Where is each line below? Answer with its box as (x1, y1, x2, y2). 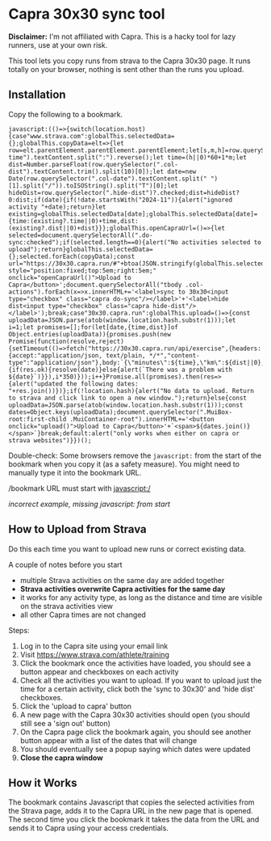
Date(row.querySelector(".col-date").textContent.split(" (8, 175, 207, 183)
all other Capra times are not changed (19, 610, 147, 619)
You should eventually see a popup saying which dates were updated (19, 744, 251, 754)
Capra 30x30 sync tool (8, 5, 165, 23)
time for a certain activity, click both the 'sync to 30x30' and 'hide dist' (19, 684, 256, 694)
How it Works (8, 775, 77, 789)
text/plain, (106, 351, 147, 360)
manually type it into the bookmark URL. (8, 467, 142, 477)
